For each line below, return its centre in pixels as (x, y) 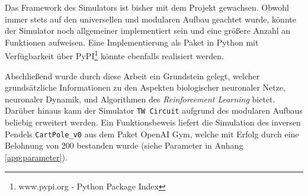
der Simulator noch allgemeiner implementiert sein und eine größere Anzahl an (148, 30)
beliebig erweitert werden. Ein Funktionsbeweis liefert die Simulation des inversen (153, 122)
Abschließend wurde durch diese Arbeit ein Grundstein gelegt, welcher (132, 75)
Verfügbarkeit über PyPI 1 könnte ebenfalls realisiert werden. (114, 55)
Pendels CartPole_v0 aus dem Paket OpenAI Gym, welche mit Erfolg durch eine (152, 134)
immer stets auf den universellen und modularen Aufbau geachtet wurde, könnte (150, 19)
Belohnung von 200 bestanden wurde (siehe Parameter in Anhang (124, 145)
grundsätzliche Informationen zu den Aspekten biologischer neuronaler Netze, (145, 87)
